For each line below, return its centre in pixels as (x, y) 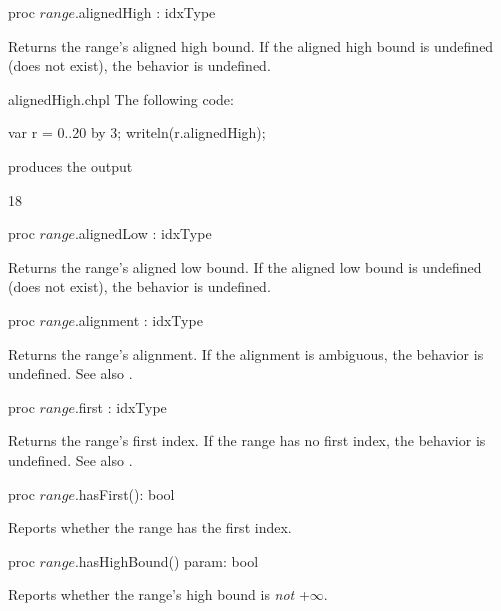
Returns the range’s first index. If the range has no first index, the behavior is (247, 440)
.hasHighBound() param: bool (166, 560)
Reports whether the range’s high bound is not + (159, 594)
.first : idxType (120, 406)
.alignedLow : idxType (143, 233)
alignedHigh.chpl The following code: (121, 98)
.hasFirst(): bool (124, 493)
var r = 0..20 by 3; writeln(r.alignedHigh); (137, 132)
